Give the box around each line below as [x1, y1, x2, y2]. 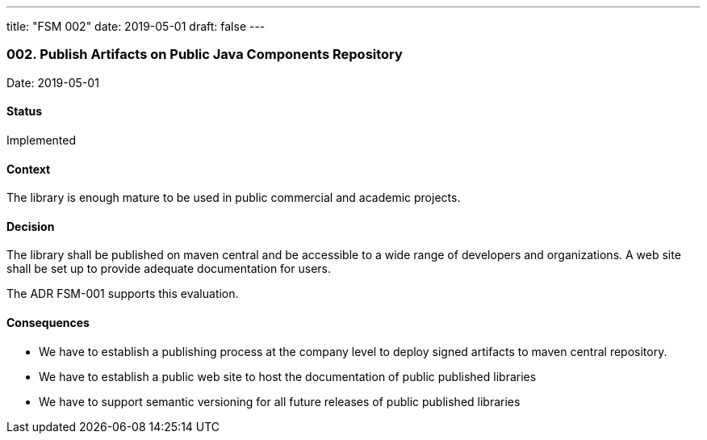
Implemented [6, 132, 77, 147]
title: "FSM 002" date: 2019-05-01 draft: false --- [6, 19, 266, 33]
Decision [6, 219, 55, 233]
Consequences [6, 316, 90, 330]
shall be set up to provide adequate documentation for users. [6, 262, 331, 276]
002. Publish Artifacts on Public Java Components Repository [6, 46, 403, 63]
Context [6, 161, 51, 176]
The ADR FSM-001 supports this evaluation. [6, 287, 239, 301]
